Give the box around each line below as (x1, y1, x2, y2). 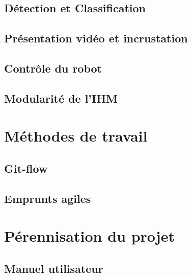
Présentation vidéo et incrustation (4, 30, 188, 46)
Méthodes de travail (4, 125, 148, 146)
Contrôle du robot (4, 60, 102, 76)
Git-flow (4, 160, 48, 176)
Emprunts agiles (4, 190, 91, 206)
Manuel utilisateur (4, 260, 103, 276)
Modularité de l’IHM (4, 90, 118, 106)
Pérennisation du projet (4, 225, 175, 246)
